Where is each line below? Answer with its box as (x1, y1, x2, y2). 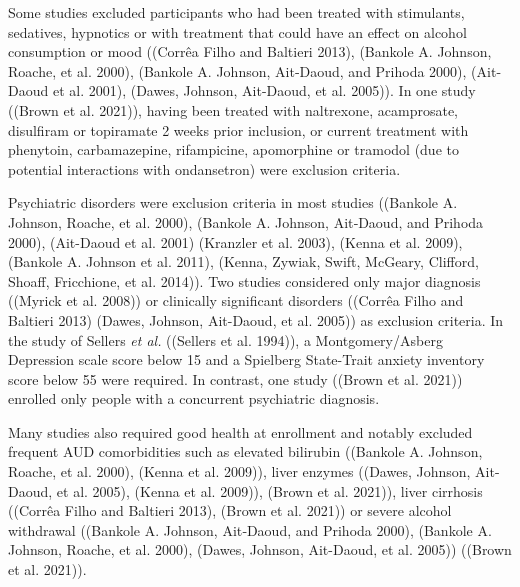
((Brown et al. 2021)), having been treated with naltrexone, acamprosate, (8, 99, 458, 120)
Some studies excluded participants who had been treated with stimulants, (8, 2, 465, 22)
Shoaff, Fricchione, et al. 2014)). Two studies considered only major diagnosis (8, 270, 481, 291)
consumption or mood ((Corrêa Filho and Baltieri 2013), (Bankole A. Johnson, (8, 41, 492, 62)
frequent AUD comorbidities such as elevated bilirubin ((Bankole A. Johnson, (8, 441, 483, 462)
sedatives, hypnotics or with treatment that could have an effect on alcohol (8, 21, 467, 42)
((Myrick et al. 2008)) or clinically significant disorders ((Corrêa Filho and (8, 290, 464, 311)
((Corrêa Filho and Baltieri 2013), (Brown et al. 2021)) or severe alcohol (8, 500, 452, 521)
